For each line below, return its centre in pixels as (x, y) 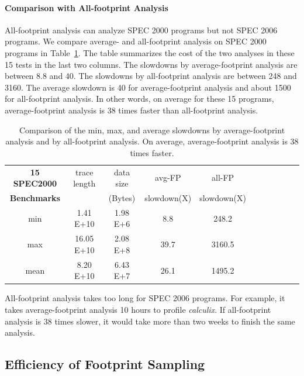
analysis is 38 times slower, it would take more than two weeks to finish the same (150, 321)
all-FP (223, 177)
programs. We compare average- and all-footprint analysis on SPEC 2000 (136, 41)
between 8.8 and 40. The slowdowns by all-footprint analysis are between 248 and (151, 76)
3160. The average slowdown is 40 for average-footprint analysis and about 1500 (148, 87)
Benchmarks (35, 198)
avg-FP (168, 177)
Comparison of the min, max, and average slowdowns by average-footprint (152, 130)
